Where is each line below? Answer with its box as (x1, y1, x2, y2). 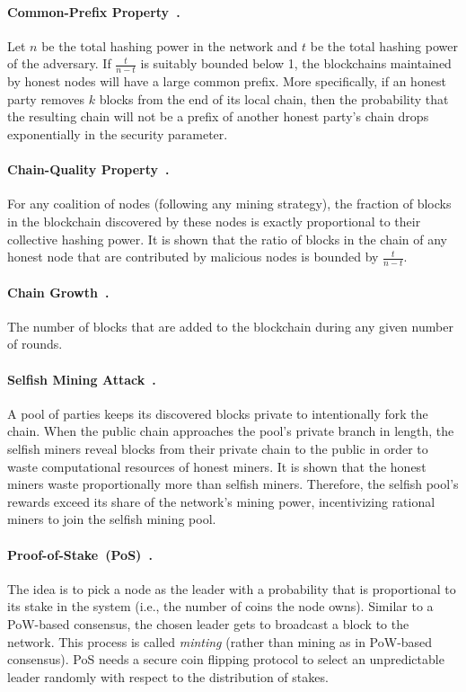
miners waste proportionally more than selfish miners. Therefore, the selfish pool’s (7, 475, 459, 493)
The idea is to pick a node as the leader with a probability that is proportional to (7, 579, 456, 598)
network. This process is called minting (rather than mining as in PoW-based (7, 632, 433, 651)
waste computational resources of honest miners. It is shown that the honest (7, 457, 426, 475)
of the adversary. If (7, 54, 111, 73)
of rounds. (7, 334, 63, 353)
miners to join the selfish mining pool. (7, 510, 216, 528)
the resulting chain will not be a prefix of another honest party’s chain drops (7, 107, 429, 126)
